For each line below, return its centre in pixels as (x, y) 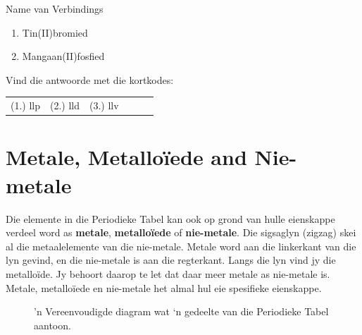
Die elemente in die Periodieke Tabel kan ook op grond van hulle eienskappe (170, 218)
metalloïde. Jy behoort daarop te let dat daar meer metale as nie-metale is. (168, 273)
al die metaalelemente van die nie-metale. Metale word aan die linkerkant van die (181, 246)
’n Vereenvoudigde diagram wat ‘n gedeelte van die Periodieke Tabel (181, 311)
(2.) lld (65, 105)
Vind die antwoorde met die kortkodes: (90, 79)
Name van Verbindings (55, 8)
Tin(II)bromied (55, 32)
